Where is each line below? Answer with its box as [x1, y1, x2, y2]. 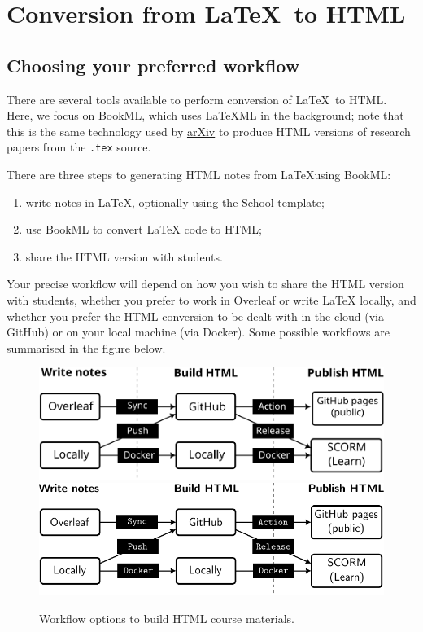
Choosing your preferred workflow [7, 52, 300, 77]
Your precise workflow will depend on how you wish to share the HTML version [7, 275, 404, 292]
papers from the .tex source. [7, 138, 151, 156]
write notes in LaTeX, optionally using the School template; [25, 193, 325, 210]
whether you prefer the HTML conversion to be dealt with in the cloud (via [7, 307, 384, 324]
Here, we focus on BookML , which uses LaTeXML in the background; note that [7, 107, 404, 124]
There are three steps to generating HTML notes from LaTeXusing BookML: [7, 166, 391, 183]
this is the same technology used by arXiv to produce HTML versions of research [7, 122, 411, 139]
